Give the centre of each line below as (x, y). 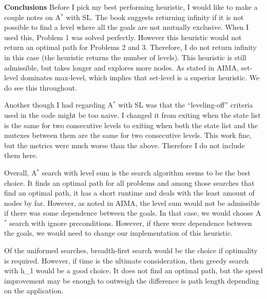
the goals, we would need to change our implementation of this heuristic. (118, 233)
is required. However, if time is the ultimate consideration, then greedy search (127, 260)
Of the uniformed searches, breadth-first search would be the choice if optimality (131, 250)
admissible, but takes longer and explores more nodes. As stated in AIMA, (121, 67)
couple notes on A (33, 17)
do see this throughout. (41, 87)
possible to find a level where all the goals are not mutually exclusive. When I (127, 27)
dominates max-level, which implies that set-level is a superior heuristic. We (140, 77)
